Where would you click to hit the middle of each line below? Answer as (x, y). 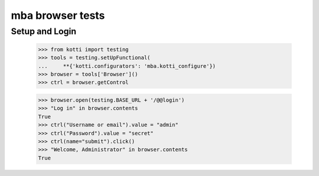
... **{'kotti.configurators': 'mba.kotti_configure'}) (127, 66)
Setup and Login (44, 31)
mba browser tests (58, 15)
